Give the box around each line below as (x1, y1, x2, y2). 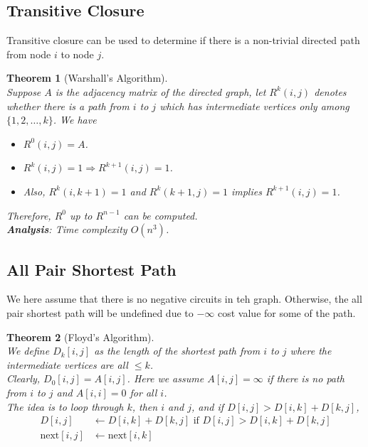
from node (6, 46, 51, 61)
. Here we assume (127, 371, 204, 386)
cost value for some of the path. (218, 305, 356, 320)
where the (290, 343, 332, 358)
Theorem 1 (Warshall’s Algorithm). (6, 70, 168, 85)
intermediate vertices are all (6, 357, 128, 372)
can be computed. (123, 208, 198, 222)
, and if (191, 399, 224, 414)
